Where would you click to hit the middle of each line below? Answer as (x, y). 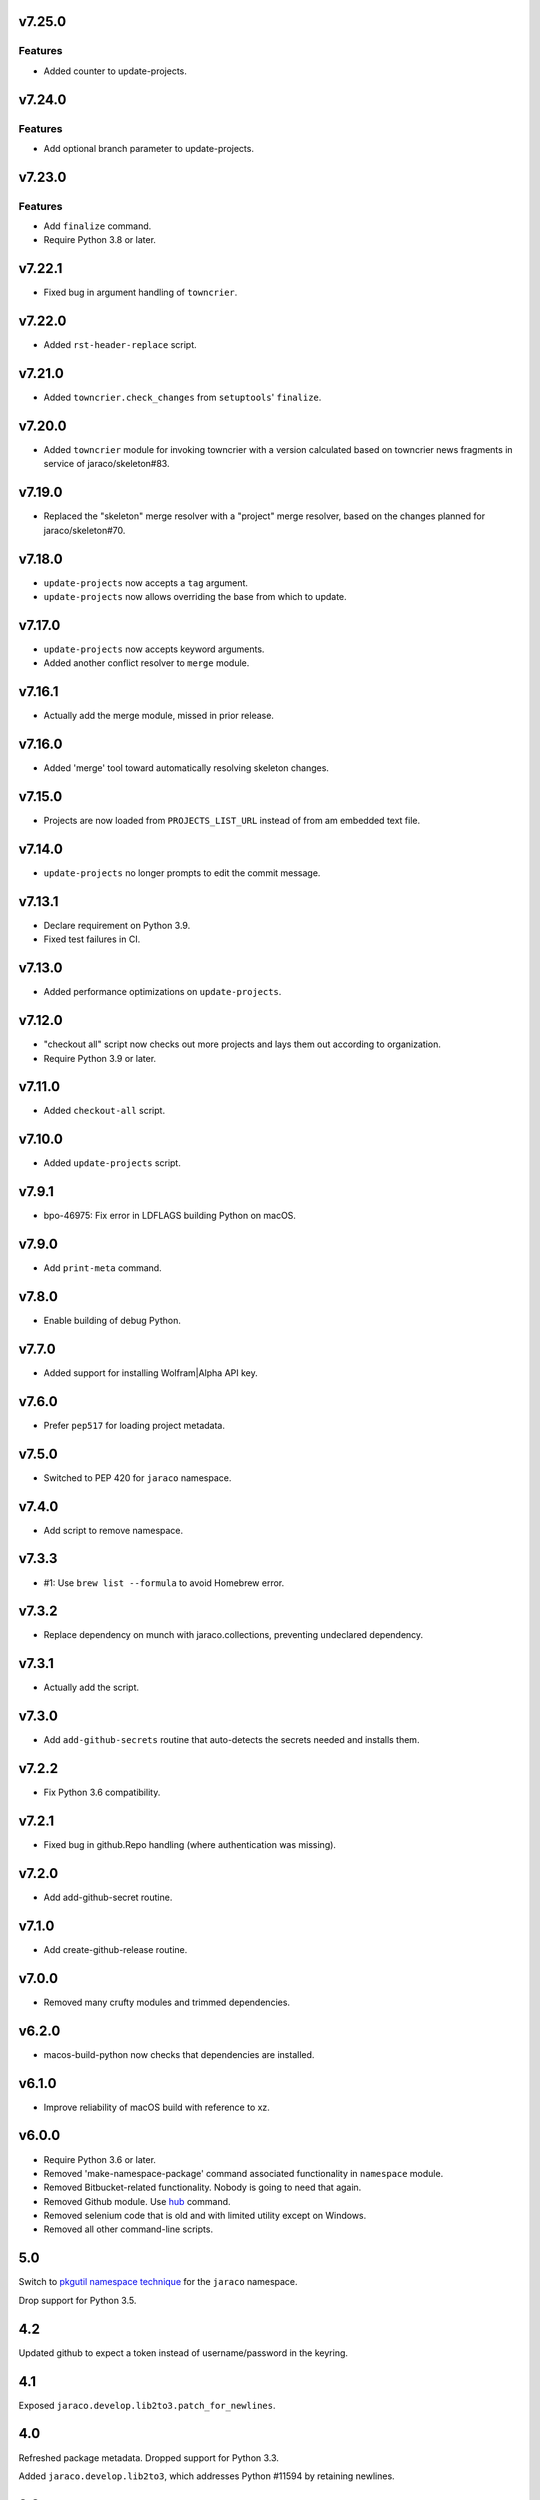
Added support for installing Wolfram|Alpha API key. (151, 1372)
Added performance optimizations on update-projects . (162, 992)
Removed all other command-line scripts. (128, 2229)
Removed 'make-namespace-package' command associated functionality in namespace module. (243, 2173)
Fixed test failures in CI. (92, 939)
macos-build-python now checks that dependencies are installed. (179, 2054)
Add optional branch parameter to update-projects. (149, 148)
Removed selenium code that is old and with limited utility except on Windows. (205, 2216)
